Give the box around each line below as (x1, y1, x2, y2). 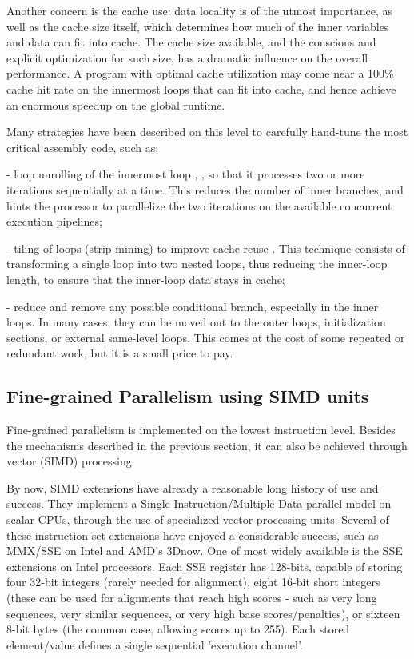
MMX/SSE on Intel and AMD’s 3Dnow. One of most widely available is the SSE (6, 542, 403, 559)
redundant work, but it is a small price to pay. (6, 345, 233, 361)
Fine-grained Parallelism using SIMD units (6, 384, 369, 409)
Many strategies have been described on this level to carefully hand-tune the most (6, 123, 408, 140)
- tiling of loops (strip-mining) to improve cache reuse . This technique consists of (6, 239, 405, 256)
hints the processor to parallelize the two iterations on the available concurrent (6, 197, 392, 214)
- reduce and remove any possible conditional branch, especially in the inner (6, 298, 379, 314)
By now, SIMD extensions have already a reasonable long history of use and (6, 479, 379, 496)
